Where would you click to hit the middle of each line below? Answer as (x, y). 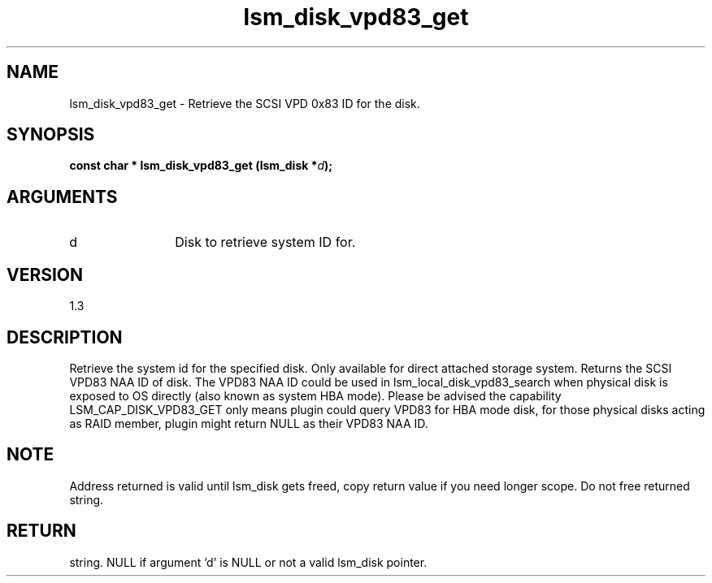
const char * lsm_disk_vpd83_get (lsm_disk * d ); (201, 166)
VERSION (45, 274)
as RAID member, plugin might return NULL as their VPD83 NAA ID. (249, 423)
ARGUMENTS (62, 196)
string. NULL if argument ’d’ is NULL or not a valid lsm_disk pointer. (248, 562)
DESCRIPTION (65, 337)
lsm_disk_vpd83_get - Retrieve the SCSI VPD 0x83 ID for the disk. (245, 103)
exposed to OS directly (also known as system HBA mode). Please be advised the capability (315, 395)
